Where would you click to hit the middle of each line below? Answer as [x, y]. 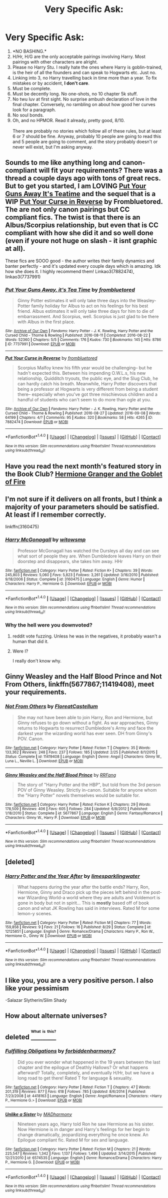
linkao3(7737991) [23, 277]
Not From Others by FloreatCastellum [52, 707]
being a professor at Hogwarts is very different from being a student [88, 389]
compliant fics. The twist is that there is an [73, 217]
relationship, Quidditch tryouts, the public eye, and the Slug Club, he [88, 378]
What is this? [43, 1031]
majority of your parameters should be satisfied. [82, 507]
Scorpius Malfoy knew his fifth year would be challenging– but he [85, 368]
